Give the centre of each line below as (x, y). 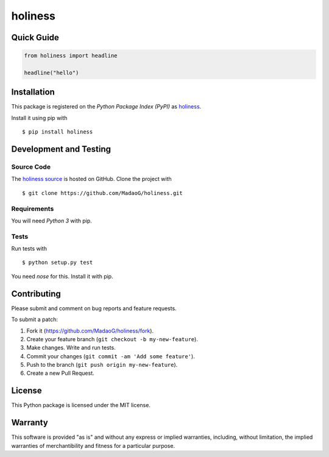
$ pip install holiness (58, 132)
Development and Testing (61, 149)
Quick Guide (35, 37)
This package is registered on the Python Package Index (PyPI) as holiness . (106, 107)
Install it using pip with (39, 118)
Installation (33, 92)
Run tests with (29, 249)
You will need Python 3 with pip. (52, 221)
